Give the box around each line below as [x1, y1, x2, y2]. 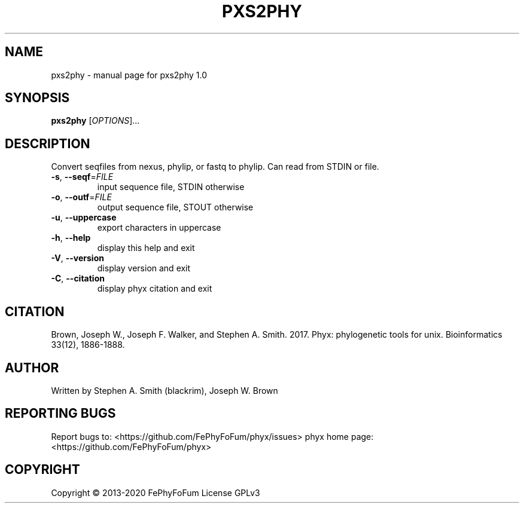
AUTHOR [5, 360, 59, 375]
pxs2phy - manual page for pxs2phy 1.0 [51, 69, 208, 80]
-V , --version [51, 253, 104, 264]
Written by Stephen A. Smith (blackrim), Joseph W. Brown [51, 385, 278, 396]
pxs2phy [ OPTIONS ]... [51, 115, 140, 126]
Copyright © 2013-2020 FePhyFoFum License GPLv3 [51, 487, 260, 498]
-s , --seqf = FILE [51, 172, 114, 182]
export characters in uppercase [97, 222, 221, 233]
